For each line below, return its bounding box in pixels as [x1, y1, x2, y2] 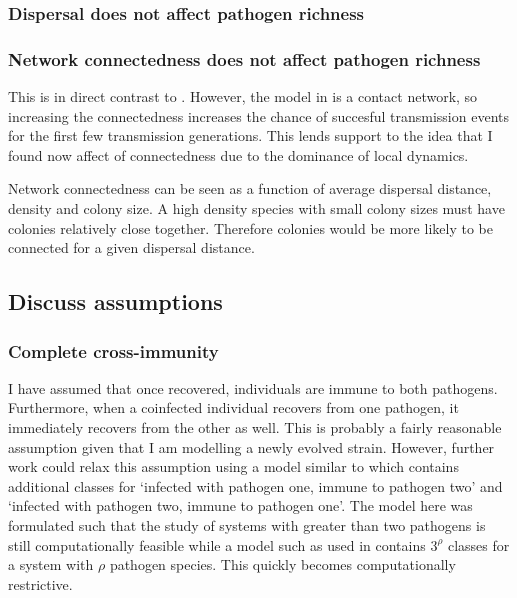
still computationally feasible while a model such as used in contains [8, 534, 426, 555]
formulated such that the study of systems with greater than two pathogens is [8, 514, 486, 535]
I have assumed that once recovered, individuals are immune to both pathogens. [8, 377, 498, 398]
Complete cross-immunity [8, 338, 219, 363]
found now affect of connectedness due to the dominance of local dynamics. [8, 144, 469, 165]
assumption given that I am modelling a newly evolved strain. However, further [8, 436, 495, 457]
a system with [8, 554, 94, 575]
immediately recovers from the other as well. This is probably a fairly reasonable [8, 417, 502, 437]
